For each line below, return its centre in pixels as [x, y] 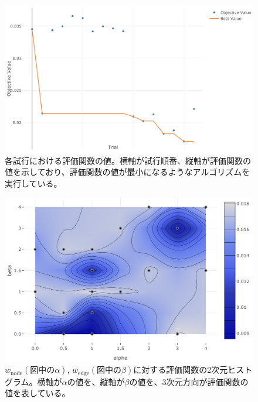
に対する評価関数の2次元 [181, 370]
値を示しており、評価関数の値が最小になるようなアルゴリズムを [128, 172]
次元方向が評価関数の [207, 381]
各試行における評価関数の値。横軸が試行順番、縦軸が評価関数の [128, 160]
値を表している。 [38, 393]
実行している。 [33, 183]
